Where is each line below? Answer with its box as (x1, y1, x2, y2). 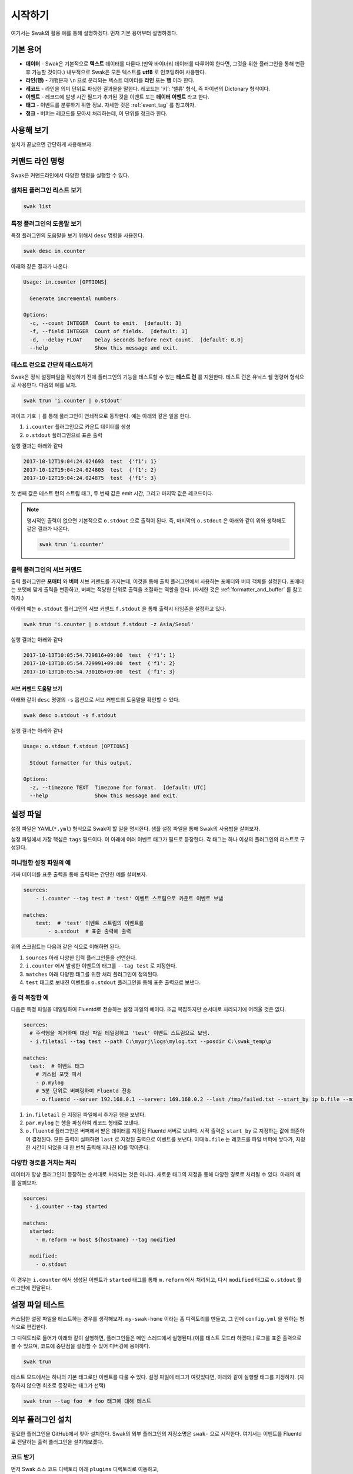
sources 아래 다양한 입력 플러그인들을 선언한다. (25, 954, 137, 961)
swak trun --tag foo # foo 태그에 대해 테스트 (23, 1397, 152, 1404)
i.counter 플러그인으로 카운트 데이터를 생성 (25, 423, 131, 430)
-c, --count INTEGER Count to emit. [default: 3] (29, 320, 182, 327)
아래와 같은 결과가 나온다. (11, 262, 69, 269)
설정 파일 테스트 (11, 1299, 65, 1310)
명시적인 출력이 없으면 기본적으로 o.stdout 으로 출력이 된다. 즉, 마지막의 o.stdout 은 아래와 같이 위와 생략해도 (26, 516, 287, 524)
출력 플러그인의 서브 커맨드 (11, 565, 82, 574)
